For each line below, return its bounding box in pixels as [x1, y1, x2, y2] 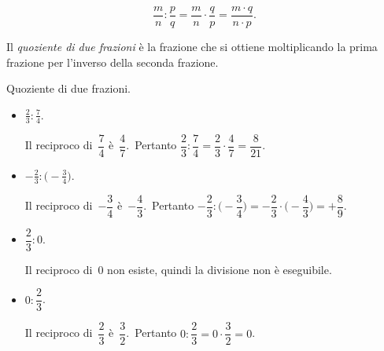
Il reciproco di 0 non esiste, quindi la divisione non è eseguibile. [24, 261, 332, 277]
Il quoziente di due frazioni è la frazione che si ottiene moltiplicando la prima [6, 38, 378, 55]
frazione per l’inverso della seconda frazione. [6, 53, 219, 70]
